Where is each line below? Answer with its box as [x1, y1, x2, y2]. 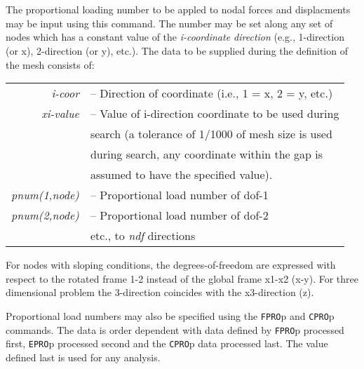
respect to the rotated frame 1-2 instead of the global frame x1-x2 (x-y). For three [6, 271, 359, 286]
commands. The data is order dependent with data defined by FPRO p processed [6, 322, 344, 337]
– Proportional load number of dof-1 [90, 187, 269, 203]
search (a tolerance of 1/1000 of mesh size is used [90, 126, 332, 142]
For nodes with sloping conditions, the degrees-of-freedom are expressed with [6, 257, 336, 272]
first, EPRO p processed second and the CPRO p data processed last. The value [6, 336, 328, 351]
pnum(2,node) [11, 207, 79, 224]
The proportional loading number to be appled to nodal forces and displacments [6, 2, 351, 17]
